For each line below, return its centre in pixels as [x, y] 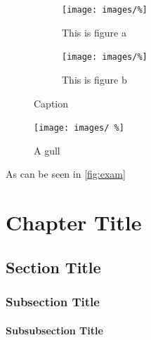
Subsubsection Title [54, 330]
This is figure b [94, 79]
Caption [51, 103]
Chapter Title [74, 222]
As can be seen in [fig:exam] [66, 174]
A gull [47, 150]
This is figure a [94, 32]
